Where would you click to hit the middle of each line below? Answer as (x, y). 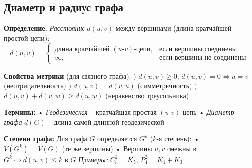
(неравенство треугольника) (147, 95)
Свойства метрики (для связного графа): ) (70, 76)
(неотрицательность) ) (38, 85)
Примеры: (93, 159)
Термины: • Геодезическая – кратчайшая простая (80, 112)
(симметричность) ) (167, 85)
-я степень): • (178, 138)
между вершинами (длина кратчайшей (173, 28)
